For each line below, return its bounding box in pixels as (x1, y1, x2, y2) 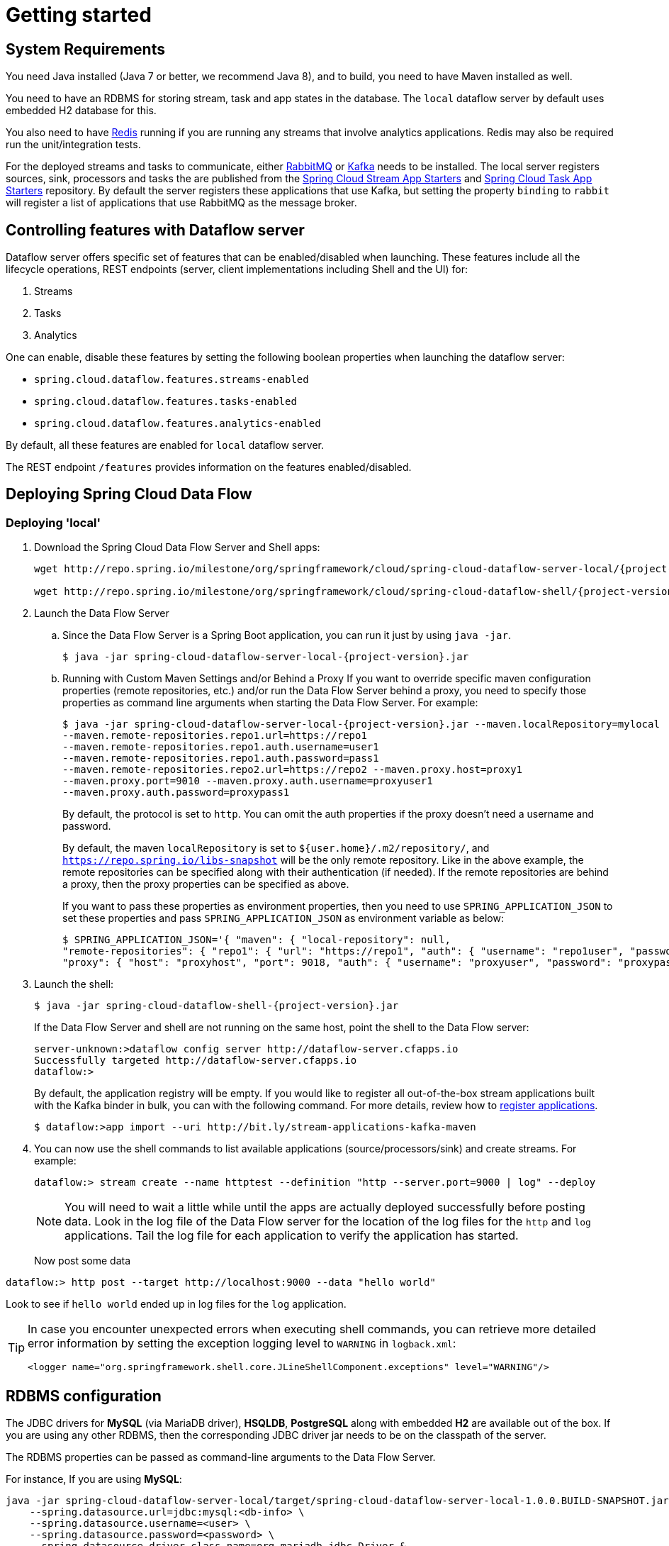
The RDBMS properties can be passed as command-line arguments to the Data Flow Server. (6, 1451, 436, 1464)
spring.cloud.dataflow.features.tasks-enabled (34, 396, 297, 408)
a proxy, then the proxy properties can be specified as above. (62, 878, 349, 891)
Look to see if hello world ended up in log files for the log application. (6, 1298, 347, 1311)
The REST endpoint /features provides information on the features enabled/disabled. (6, 461, 412, 474)
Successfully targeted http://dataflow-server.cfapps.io (34, 1055, 357, 1067)
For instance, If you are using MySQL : (6, 1473, 182, 1486)
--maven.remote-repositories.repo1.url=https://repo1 (62, 730, 367, 742)
